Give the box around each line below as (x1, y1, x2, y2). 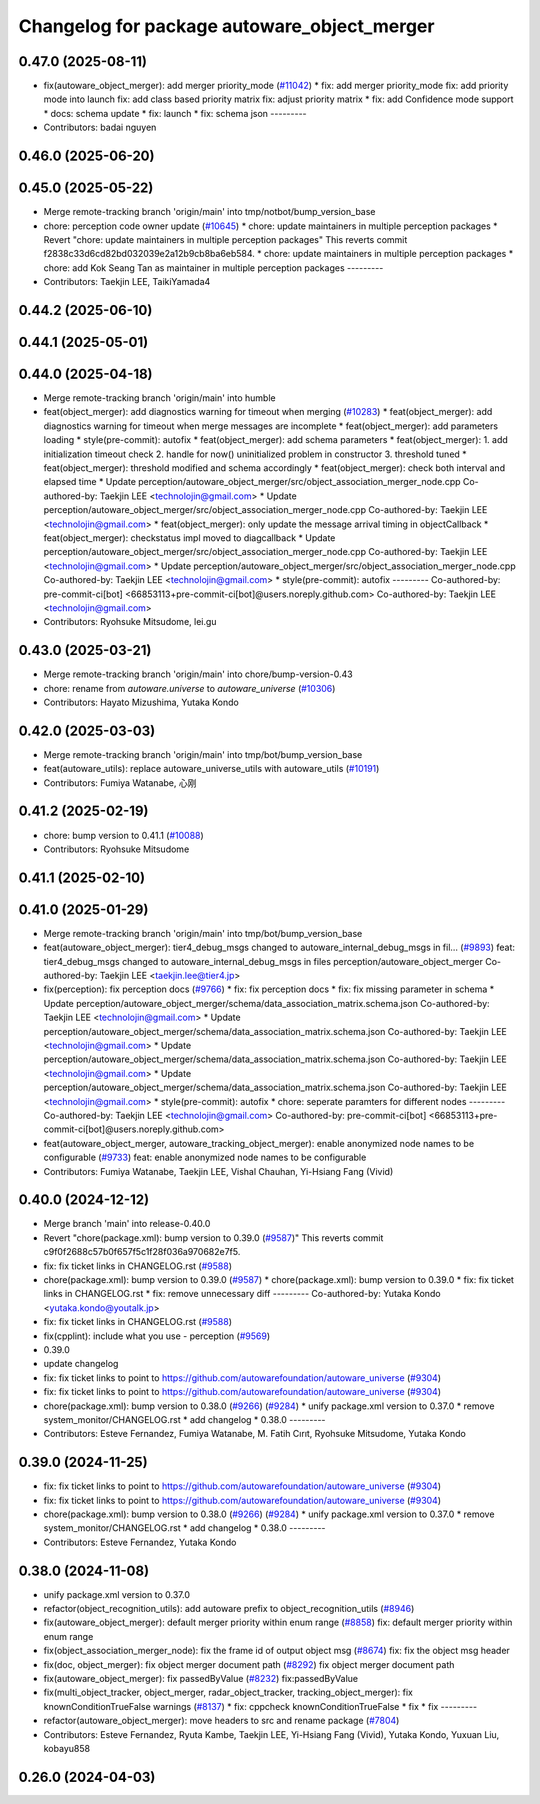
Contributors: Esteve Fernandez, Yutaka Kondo (43, 1536, 237, 1548)
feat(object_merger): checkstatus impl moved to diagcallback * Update (43, 531, 336, 544)
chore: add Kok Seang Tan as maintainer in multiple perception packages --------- (43, 261, 384, 274)
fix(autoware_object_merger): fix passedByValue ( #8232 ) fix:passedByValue (43, 1673, 359, 1685)
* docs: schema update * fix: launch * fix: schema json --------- (43, 107, 307, 119)
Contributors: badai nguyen (43, 121, 157, 134)
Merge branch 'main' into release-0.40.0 (43, 1218, 211, 1230)
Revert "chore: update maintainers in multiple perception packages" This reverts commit (43, 233, 408, 245)
